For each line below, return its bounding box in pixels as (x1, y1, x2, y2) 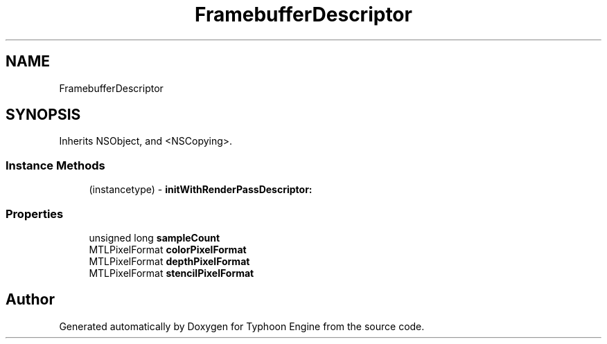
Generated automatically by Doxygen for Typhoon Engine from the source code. (59, 320, 425, 332)
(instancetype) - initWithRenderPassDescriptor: (89, 183, 313, 196)
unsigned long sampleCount (89, 231, 220, 244)
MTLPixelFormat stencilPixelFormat (89, 266, 254, 279)
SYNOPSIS (6, 106, 81, 124)
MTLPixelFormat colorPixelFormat (89, 243, 247, 255)
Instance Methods (6, 158, 105, 172)
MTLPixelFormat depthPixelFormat (89, 255, 250, 267)
